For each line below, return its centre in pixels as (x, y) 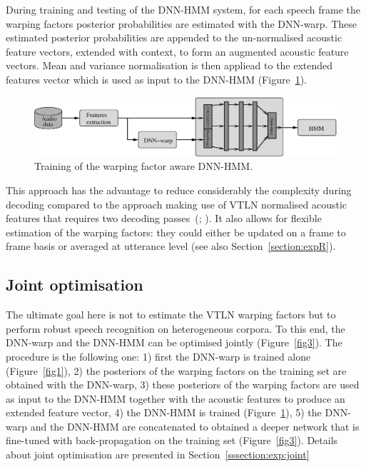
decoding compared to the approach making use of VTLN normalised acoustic (177, 204)
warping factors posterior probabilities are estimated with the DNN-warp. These (182, 23)
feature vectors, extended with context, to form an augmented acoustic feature (177, 51)
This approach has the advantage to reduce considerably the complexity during (179, 190)
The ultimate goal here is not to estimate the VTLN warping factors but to (171, 315)
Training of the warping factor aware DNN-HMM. (144, 166)
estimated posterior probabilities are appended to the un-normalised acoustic (174, 37)
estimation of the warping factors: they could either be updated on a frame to (176, 232)
